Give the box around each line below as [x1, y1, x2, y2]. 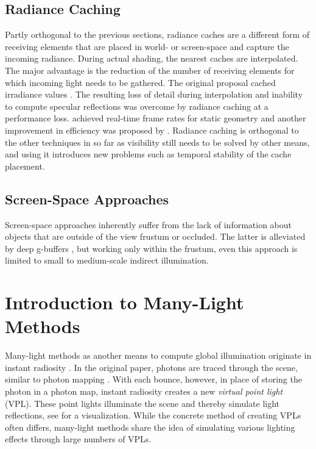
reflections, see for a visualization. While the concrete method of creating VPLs [5, 409, 301, 422]
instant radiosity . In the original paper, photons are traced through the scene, [5, 361, 298, 373]
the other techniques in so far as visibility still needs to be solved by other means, [5, 135, 310, 148]
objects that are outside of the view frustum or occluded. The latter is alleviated [5, 230, 306, 243]
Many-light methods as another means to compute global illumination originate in [5, 349, 312, 362]
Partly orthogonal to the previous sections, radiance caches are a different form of [5, 28, 310, 41]
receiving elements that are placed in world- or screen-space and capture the [5, 40, 289, 52]
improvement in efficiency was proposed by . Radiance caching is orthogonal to [5, 123, 299, 136]
